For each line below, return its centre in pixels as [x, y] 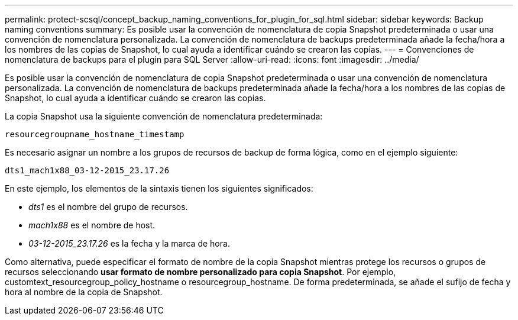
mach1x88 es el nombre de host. [92, 225]
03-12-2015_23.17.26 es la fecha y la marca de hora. [129, 243]
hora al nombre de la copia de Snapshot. [84, 292]
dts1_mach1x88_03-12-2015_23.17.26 [87, 170]
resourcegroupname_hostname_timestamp [95, 134]
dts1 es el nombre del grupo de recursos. [108, 207]
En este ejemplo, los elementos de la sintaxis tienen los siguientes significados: [159, 188]
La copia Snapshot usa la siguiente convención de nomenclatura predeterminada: [164, 116]
